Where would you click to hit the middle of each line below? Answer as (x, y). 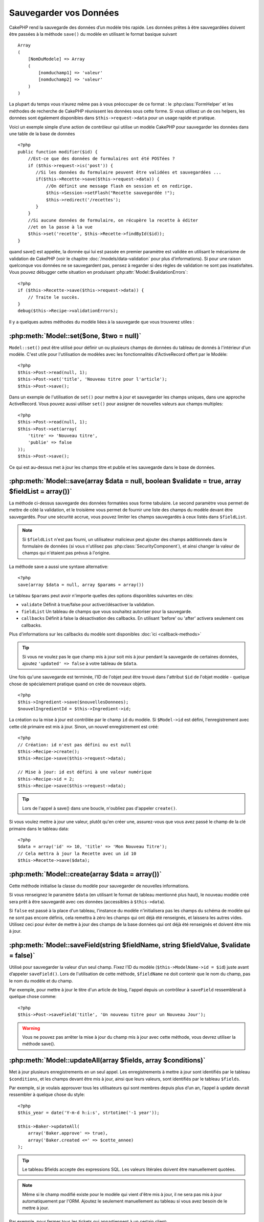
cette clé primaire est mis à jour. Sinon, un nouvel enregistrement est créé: (84, 726)
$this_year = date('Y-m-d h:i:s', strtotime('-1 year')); (89, 1113)
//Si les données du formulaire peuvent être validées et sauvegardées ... (129, 172)
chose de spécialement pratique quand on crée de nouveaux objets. (78, 684)
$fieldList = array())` (41, 491)
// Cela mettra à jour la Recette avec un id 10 (77, 853)
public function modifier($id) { (58, 152)
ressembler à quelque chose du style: (47, 1094)
